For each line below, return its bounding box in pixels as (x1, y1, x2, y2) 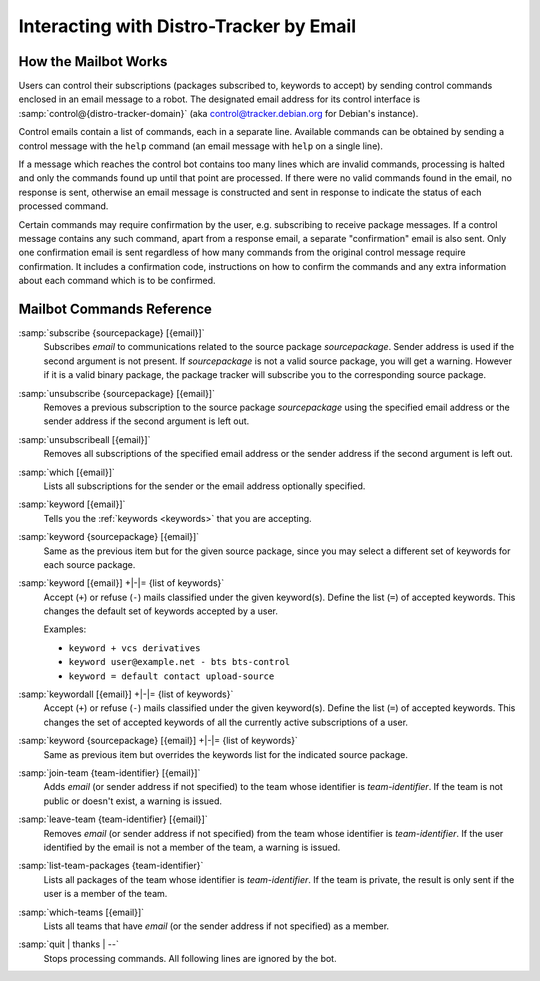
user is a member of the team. (43, 888, 168, 900)
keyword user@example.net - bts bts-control (68, 656, 291, 668)
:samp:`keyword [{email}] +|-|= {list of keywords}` (18, 577, 225, 589)
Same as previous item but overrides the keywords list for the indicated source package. (43, 748, 409, 760)
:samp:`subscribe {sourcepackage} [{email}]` (18, 327, 205, 339)
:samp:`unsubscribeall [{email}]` (18, 433, 151, 445)
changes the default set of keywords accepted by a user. (43, 605, 279, 617)
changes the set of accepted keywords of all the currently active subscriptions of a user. (43, 716, 409, 728)
